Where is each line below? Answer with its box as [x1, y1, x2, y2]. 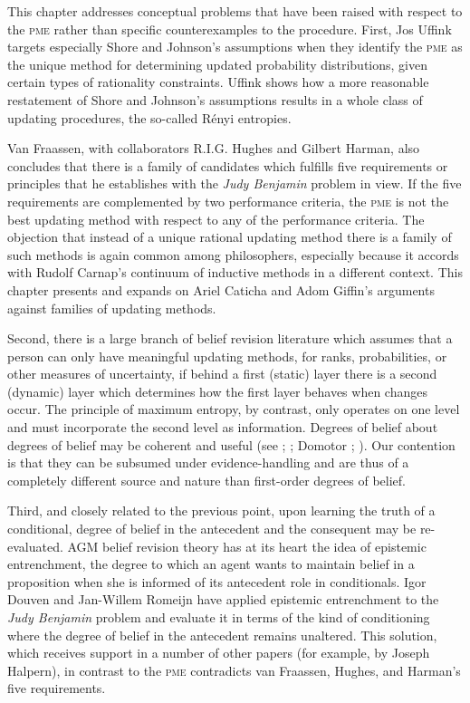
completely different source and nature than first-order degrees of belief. [7, 470, 406, 489]
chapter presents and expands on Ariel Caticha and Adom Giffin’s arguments [7, 280, 435, 299]
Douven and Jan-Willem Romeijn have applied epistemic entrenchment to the [7, 590, 439, 609]
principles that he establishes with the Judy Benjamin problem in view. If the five [7, 174, 462, 193]
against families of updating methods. [7, 298, 216, 317]
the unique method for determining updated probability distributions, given [7, 54, 427, 73]
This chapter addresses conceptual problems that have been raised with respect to [7, 2, 463, 20]
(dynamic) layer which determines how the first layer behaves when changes [7, 381, 427, 400]
